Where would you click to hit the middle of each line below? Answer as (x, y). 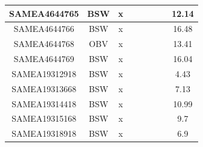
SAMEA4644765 (44, 13)
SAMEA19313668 (44, 88)
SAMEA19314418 (44, 103)
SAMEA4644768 (44, 44)
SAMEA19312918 (44, 73)
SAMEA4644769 (44, 59)
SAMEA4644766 (44, 29)
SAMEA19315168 (44, 118)
